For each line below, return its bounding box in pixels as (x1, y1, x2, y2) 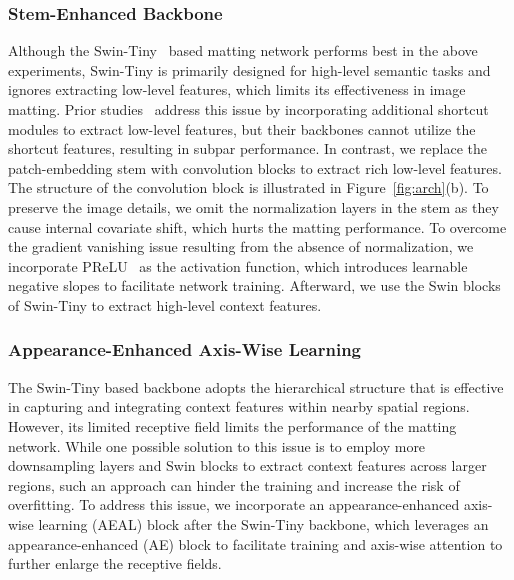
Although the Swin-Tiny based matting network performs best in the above (8, 40, 478, 61)
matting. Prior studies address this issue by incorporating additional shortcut (8, 99, 489, 119)
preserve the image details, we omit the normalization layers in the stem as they (8, 196, 499, 217)
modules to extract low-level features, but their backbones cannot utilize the (8, 118, 476, 139)
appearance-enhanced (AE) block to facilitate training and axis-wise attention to (8, 533, 503, 554)
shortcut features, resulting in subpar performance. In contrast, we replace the (8, 138, 488, 159)
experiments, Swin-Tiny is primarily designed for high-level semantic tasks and (8, 59, 491, 80)
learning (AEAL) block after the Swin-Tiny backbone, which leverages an (38, 513, 489, 534)
